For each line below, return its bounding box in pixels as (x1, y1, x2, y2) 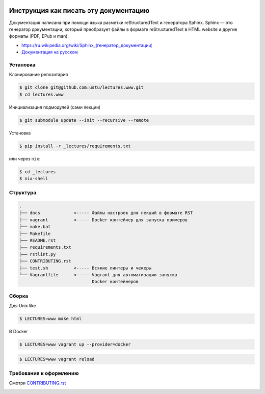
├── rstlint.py (19, 251, 56, 257)
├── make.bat (19, 224, 51, 230)
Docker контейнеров (91, 279, 139, 285)
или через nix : (9, 156, 41, 161)
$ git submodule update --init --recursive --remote (19, 117, 149, 123)
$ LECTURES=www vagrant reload (19, 356, 95, 362)
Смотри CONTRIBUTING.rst (9, 380, 66, 386)
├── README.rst (19, 237, 56, 243)
